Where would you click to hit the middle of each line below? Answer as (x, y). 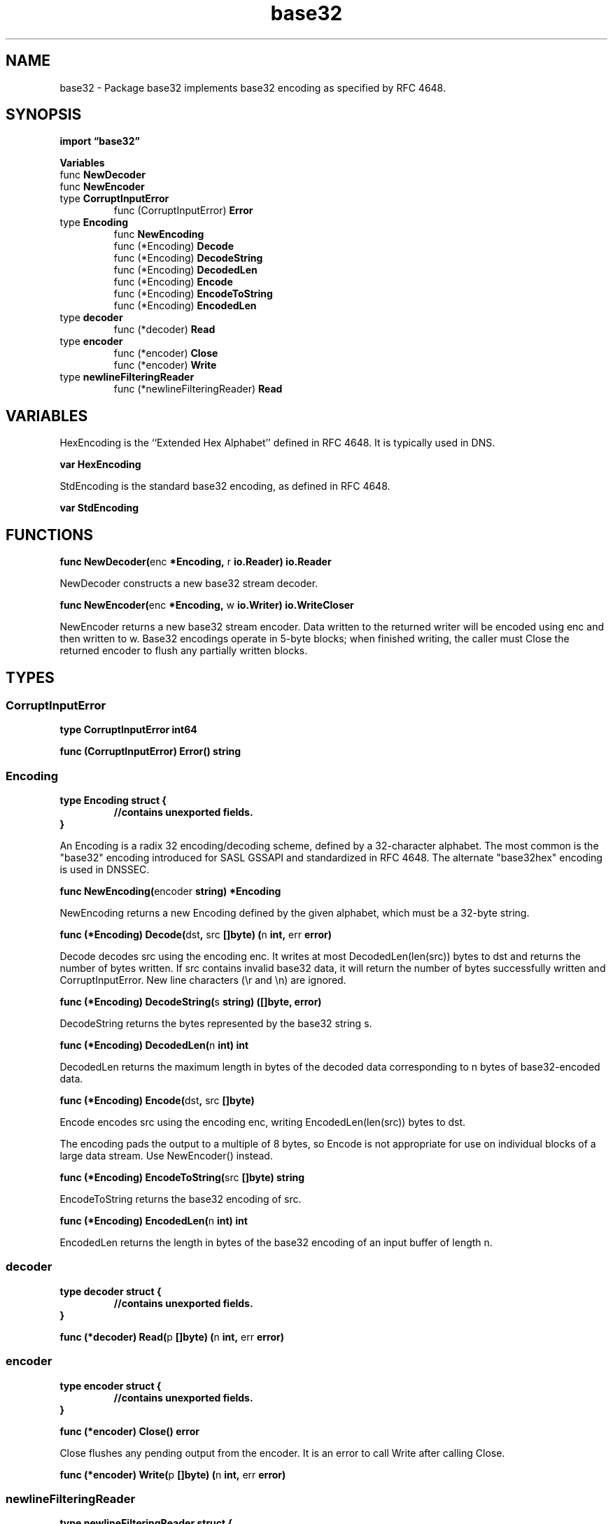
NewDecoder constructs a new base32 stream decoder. (189, 584)
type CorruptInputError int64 (128, 730)
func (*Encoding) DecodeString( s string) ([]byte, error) (191, 1002)
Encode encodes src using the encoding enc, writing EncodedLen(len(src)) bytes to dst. (263, 1122)
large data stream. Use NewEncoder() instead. (166, 1156)
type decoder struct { (111, 1291)
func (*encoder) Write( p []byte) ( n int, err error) (173, 1474)
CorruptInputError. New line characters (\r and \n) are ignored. (203, 980)
